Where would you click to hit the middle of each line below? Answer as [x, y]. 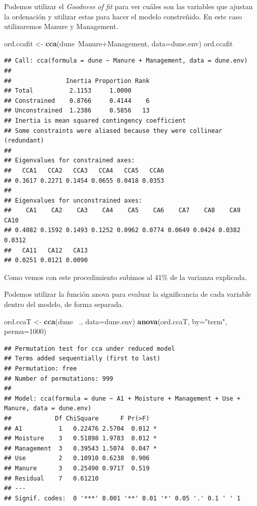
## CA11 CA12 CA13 [46, 250]
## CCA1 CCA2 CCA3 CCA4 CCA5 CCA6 [84, 170]
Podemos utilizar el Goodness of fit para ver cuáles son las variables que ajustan [128, 6]
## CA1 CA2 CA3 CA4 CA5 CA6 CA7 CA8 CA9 [122, 210]
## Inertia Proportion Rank [77, 81]
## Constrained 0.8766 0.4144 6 [77, 101]
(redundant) [24, 141]
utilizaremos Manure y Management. [61, 26]
